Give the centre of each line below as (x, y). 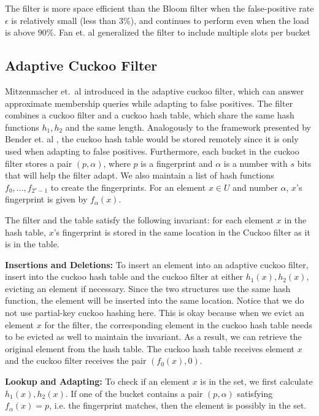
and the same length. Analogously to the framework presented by (188, 127)
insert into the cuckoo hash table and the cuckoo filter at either (124, 276)
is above (20, 32)
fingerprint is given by (46, 199)
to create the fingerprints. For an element (128, 187)
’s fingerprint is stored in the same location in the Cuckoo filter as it (182, 232)
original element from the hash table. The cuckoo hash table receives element (150, 348)
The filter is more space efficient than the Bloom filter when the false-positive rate (159, 8)
